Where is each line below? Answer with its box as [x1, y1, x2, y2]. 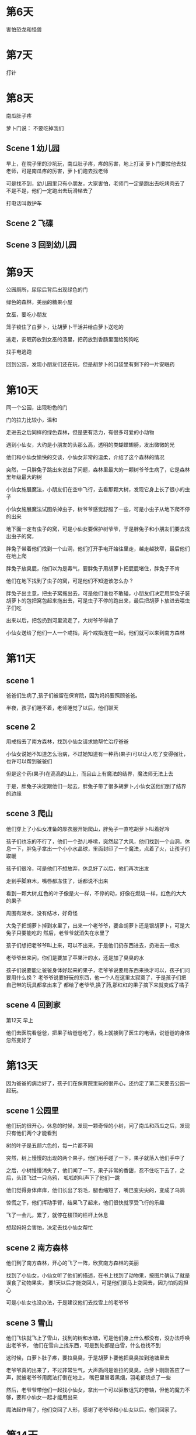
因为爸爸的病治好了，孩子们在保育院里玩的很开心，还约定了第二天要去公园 [6, 1080, 185, 1087]
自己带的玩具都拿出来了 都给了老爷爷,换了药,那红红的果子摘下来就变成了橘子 [6, 981, 190, 988]
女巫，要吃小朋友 [6, 311, 47, 318]
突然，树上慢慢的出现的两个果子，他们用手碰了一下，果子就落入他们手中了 [6, 1155, 185, 1162]
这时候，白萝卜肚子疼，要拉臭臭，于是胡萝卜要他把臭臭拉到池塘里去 [6, 1354, 170, 1361]
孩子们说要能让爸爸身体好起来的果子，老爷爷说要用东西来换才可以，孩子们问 [6, 967, 190, 974]
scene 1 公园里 [6, 1106, 60, 1116]
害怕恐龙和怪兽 [6, 26, 42, 33]
